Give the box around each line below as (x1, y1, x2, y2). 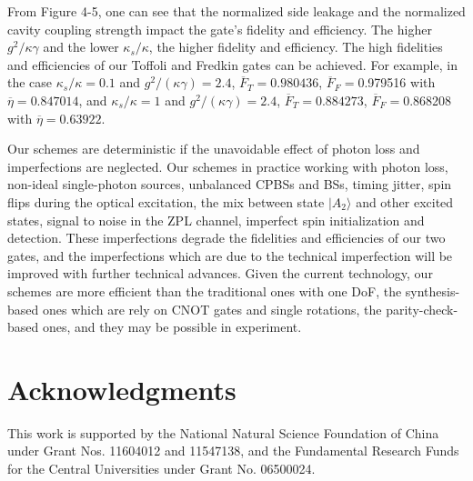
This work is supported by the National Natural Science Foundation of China (7, 423, 439, 442)
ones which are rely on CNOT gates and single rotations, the (42, 299, 382, 318)
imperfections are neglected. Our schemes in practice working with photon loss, (7, 156, 448, 175)
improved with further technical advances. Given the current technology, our (7, 264, 433, 283)
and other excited (356, 192, 454, 211)
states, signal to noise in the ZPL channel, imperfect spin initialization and (7, 210, 425, 229)
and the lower (43, 37, 119, 56)
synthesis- (405, 281, 460, 300)
